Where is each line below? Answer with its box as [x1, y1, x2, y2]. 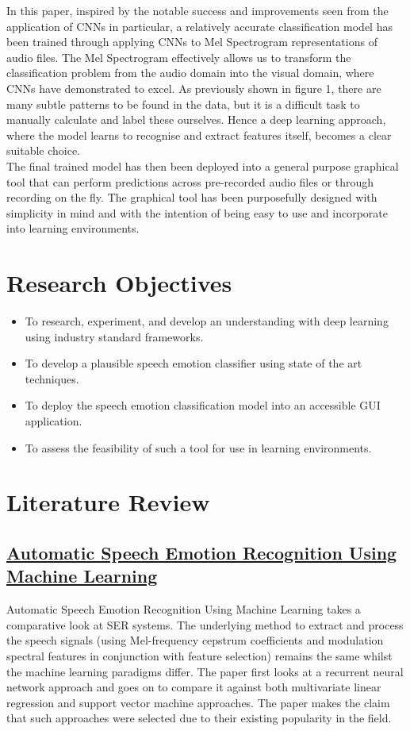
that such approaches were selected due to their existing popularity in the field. [6, 710, 392, 726]
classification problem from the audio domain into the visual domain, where [6, 64, 374, 81]
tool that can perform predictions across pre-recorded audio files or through [6, 173, 374, 190]
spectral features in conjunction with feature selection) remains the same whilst [6, 647, 393, 664]
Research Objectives [6, 267, 232, 299]
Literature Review [6, 486, 210, 518]
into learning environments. [6, 220, 140, 237]
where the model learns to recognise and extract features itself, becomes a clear [6, 126, 392, 143]
